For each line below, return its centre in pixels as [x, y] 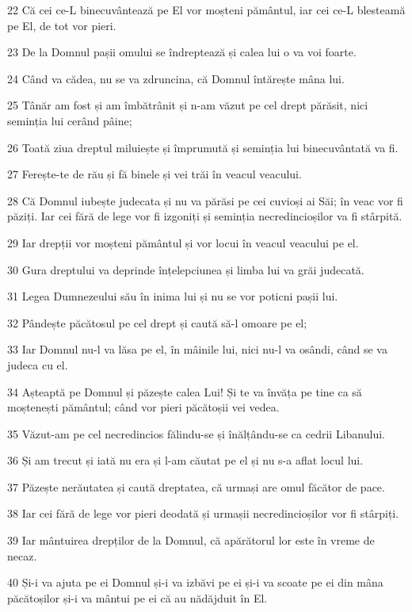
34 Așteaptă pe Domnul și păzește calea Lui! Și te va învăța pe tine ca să [185, 391]
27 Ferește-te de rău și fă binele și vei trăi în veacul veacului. [154, 174]
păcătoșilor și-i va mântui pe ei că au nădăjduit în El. [137, 597]
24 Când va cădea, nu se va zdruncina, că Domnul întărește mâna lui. [176, 78]
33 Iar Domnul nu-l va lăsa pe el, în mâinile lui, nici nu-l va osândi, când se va [197, 349]
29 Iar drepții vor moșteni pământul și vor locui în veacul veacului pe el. [183, 242]
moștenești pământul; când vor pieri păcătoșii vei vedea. [143, 407]
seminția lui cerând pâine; [70, 120]
